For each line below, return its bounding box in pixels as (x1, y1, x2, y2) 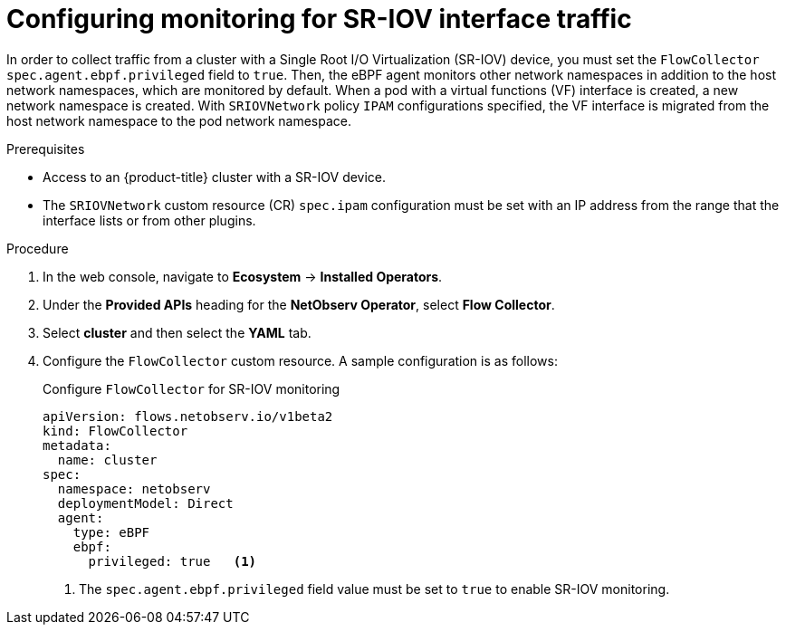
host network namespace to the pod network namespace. (6, 112, 351, 129)
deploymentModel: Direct (57, 495, 234, 511)
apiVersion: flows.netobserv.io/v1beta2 (43, 408, 333, 424)
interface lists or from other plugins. (43, 212, 256, 228)
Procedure (6, 240, 69, 256)
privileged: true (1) (88, 553, 257, 569)
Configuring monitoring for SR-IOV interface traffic (6, 4, 632, 34)
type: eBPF (72, 524, 150, 540)
